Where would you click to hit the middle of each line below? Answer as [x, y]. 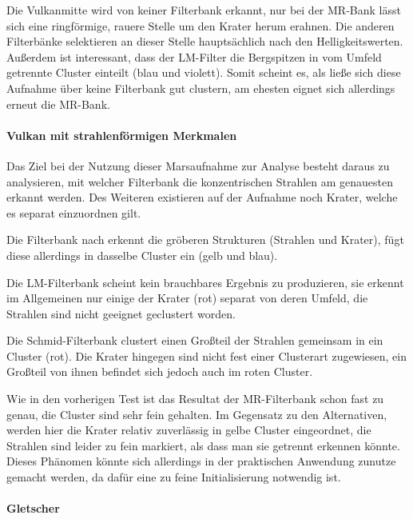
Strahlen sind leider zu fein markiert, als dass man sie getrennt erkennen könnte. [203, 445]
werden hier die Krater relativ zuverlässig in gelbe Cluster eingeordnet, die [189, 430]
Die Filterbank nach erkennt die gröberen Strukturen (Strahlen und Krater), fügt [205, 240]
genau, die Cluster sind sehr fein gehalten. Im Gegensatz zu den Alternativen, [197, 414]
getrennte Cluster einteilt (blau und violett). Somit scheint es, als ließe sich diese [204, 72]
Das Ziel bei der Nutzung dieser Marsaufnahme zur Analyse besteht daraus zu [198, 165]
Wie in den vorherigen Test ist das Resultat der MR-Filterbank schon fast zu [195, 399]
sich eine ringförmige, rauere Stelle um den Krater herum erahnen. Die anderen [201, 25]
